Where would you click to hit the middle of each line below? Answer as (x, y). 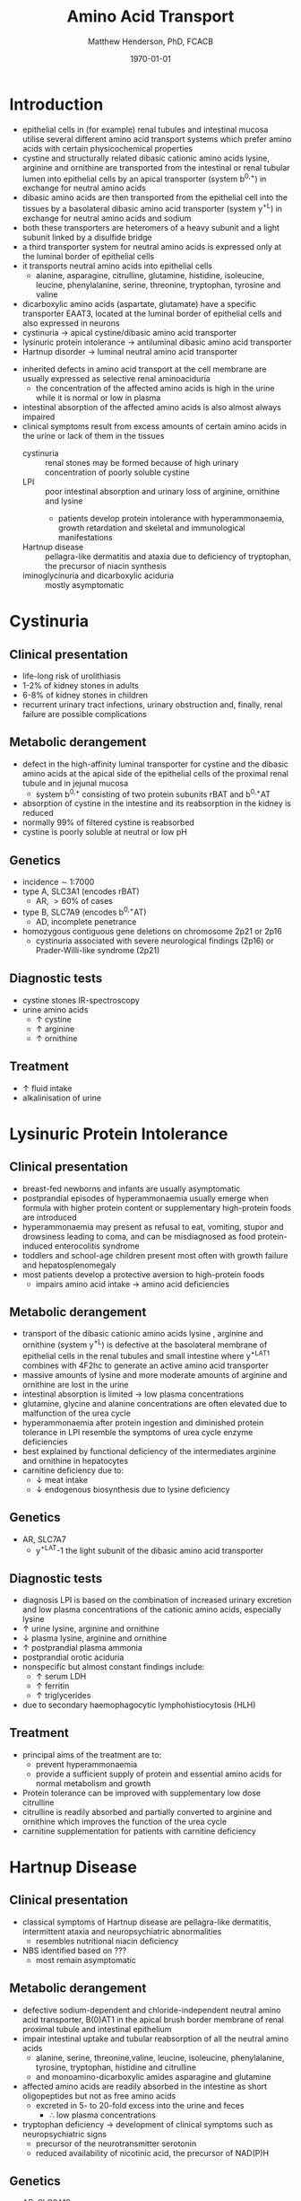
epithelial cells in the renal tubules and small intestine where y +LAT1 (146, 1355)
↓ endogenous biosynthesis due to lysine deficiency (133, 1489)
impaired (39, 417)
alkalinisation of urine (61, 1098)
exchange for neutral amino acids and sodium (107, 218)
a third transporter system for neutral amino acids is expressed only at (152, 247)
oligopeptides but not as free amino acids (99, 2096)
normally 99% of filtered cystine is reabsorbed (108, 822)
